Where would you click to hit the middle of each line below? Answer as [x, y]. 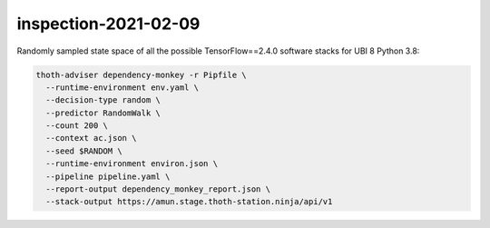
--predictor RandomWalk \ [103, 113]
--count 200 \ [77, 126]
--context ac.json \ [91, 138]
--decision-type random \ [103, 100]
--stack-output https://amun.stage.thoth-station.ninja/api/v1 [189, 202]
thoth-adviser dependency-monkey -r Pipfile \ [141, 74]
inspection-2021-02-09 [108, 24]
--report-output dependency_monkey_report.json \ [158, 189]
